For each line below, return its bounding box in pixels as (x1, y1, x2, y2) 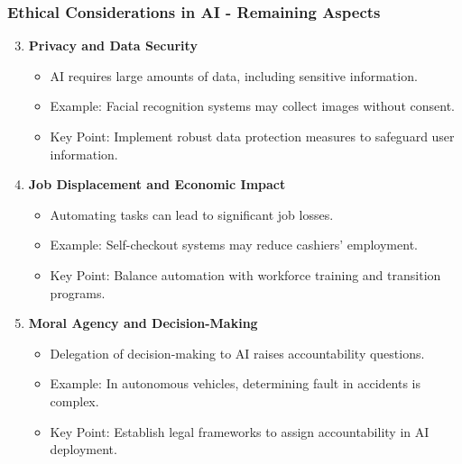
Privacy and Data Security (28, 36, 198, 55)
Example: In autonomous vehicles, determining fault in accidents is (50, 374, 421, 393)
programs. (50, 283, 106, 302)
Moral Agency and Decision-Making (28, 314, 258, 332)
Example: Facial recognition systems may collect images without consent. (50, 96, 455, 115)
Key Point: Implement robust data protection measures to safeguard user (50, 127, 455, 145)
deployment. (50, 440, 117, 459)
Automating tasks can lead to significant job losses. (50, 205, 334, 223)
